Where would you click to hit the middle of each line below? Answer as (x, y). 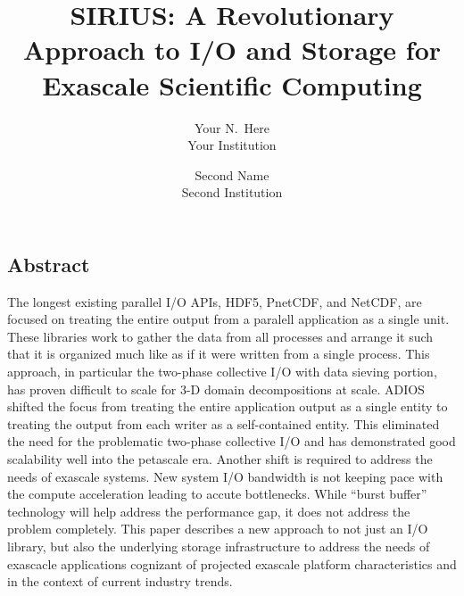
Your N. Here (232, 127)
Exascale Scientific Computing (232, 84)
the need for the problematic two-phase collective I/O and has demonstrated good (232, 441)
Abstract (49, 264)
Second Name (232, 174)
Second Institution (232, 192)
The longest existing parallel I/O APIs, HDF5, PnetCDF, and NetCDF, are (215, 301)
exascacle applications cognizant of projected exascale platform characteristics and (232, 563)
